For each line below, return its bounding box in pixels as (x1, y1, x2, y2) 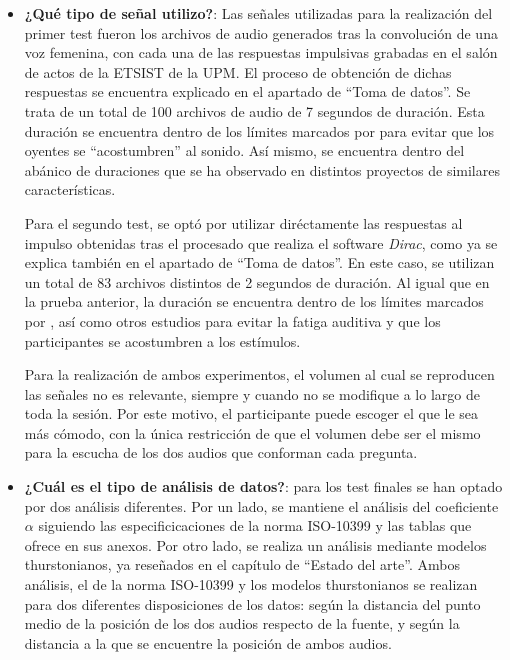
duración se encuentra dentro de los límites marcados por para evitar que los (24, 120, 495, 141)
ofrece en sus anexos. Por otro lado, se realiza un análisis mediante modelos (24, 534, 487, 555)
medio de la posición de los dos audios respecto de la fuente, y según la (24, 613, 460, 634)
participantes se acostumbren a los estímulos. (24, 330, 301, 351)
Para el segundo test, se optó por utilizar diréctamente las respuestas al (24, 212, 463, 233)
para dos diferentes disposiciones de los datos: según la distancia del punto (24, 593, 481, 614)
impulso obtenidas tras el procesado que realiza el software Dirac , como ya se (24, 232, 498, 253)
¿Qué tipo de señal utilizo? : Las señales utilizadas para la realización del (24, 3, 493, 23)
